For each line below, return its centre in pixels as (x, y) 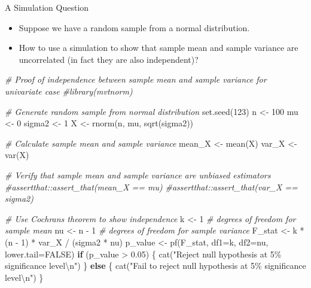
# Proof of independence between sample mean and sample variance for (136, 79)
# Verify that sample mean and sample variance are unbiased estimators (138, 175)
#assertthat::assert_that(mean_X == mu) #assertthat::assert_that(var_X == (151, 187)
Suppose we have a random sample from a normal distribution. (134, 27)
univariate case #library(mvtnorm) (69, 91)
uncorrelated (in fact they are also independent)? (109, 59)
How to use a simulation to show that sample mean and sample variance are (158, 48)
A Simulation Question (47, 7)
